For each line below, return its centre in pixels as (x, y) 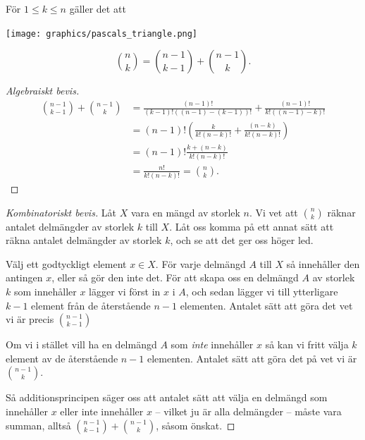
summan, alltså (38, 425)
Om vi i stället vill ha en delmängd (81, 344)
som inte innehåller (212, 344)
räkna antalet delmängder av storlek (84, 240)
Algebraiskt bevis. (43, 91)
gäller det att (98, 8)
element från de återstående (91, 305)
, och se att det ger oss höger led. (242, 240)
